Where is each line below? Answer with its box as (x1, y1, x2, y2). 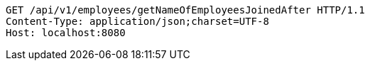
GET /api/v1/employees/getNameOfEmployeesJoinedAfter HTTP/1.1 (6, 4, 365, 16)
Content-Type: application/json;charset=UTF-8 (6, 16, 269, 27)
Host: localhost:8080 (6, 27, 126, 38)
